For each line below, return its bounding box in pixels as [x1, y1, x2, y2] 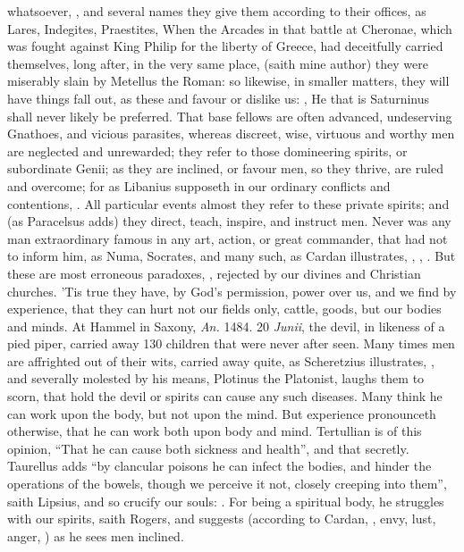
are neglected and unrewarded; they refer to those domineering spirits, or [7, 141, 408, 160]
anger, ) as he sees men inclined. [7, 526, 184, 545]
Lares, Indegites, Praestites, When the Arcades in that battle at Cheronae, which [7, 19, 452, 38]
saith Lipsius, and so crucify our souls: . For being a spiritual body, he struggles [7, 491, 444, 510]
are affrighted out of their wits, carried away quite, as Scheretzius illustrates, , [7, 351, 434, 370]
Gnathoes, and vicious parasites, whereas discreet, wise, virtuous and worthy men [7, 124, 455, 143]
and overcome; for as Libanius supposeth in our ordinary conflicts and [7, 176, 391, 195]
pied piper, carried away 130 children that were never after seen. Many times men [7, 334, 455, 353]
